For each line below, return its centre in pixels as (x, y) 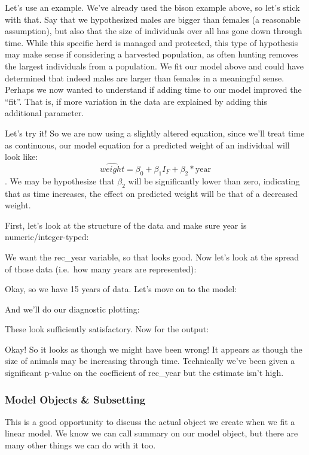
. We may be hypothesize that (60, 181)
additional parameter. (45, 113)
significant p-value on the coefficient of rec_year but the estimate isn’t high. (144, 373)
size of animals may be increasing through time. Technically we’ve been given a (150, 361)
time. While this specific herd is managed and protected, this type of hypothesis (152, 42)
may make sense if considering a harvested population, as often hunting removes (152, 54)
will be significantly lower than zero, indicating (214, 181)
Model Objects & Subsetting (75, 399)
